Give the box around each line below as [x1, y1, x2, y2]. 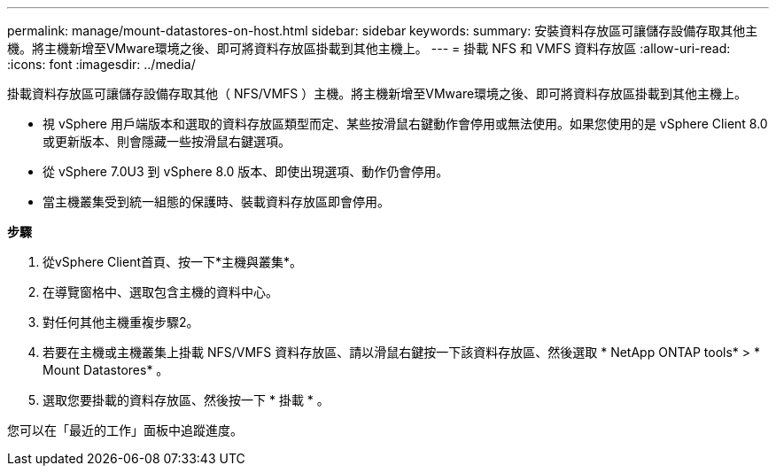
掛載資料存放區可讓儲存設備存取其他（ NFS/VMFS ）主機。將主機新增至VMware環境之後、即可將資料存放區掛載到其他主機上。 [7, 86, 748, 101]
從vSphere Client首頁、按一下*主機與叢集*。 [43, 254, 303, 269]
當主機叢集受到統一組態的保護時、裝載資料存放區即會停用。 [43, 194, 390, 209]
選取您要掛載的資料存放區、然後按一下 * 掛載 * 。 [43, 392, 330, 407]
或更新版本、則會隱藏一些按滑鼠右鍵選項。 [43, 134, 291, 149]
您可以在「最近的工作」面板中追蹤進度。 [7, 423, 243, 438]
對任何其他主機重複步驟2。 [43, 314, 199, 330]
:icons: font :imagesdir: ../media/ [7, 57, 196, 72]
